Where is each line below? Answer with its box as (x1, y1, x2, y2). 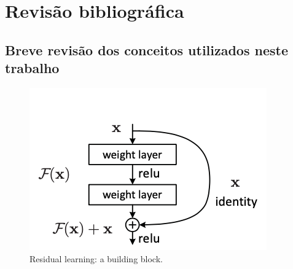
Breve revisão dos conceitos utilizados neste (5, 40, 288, 59)
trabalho (5, 58, 60, 77)
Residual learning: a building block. (29, 252, 163, 265)
